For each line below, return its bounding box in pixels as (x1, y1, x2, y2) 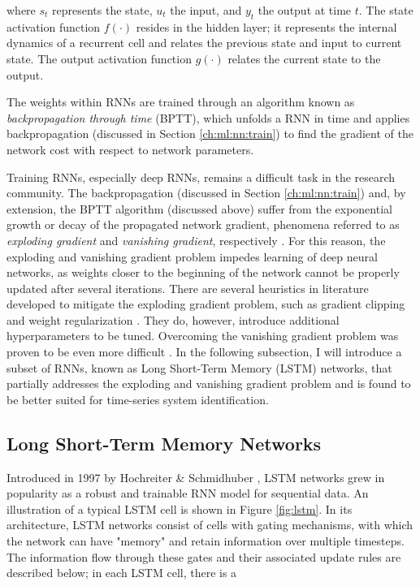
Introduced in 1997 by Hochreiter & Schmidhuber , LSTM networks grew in (6, 468, 385, 485)
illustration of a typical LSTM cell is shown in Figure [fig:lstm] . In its (6, 500, 353, 517)
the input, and (170, 2, 242, 18)
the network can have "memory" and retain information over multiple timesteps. (6, 532, 405, 549)
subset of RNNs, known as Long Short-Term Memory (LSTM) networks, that (6, 359, 392, 376)
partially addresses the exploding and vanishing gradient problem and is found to (6, 375, 411, 392)
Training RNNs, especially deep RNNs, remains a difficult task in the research (6, 168, 396, 185)
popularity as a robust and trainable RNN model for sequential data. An (6, 485, 369, 502)
